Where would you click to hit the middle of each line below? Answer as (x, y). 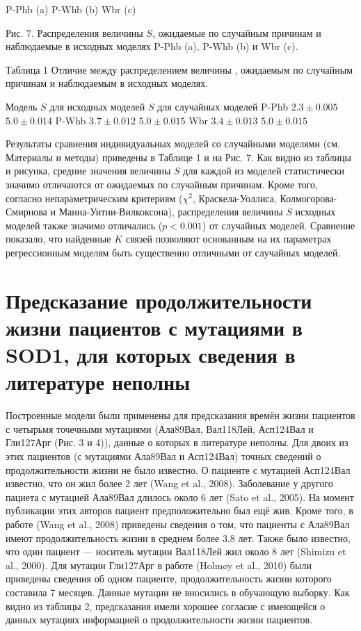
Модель (22, 106)
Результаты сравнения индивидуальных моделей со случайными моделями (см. (173, 144)
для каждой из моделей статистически (264, 171)
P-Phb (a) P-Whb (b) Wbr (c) (71, 9)
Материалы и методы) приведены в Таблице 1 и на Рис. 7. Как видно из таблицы (178, 157)
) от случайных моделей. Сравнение (279, 225)
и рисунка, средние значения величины (88, 171)
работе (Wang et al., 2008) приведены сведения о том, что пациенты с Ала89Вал (178, 524)
